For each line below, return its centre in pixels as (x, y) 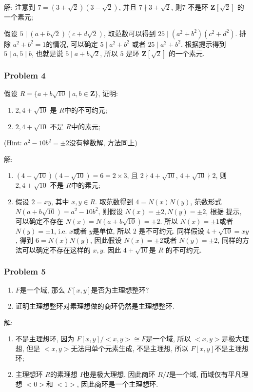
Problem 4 (25, 75)
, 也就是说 (47, 53)
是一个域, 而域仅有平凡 (205, 374)
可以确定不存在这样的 (56, 249)
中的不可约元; (86, 110)
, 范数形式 (206, 201)
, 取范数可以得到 (130, 33)
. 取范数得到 (114, 201)
